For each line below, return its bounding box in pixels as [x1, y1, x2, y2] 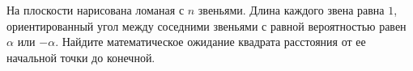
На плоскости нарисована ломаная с [6, 2, 185, 18]
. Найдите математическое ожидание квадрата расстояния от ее [55, 33, 366, 50]
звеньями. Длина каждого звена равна [198, 2, 385, 18]
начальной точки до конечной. [6, 48, 155, 65]
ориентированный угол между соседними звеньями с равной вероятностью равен [6, 17, 407, 34]
